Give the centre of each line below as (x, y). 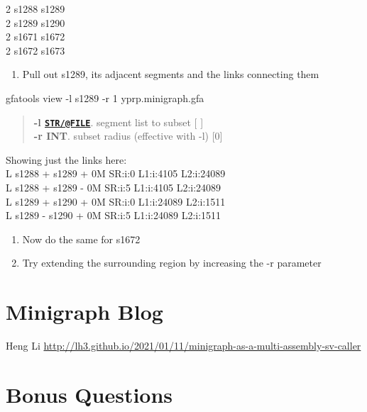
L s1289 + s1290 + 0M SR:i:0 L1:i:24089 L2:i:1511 (116, 201)
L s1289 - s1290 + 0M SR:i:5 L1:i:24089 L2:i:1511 (114, 215)
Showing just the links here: (66, 159)
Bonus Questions (89, 394)
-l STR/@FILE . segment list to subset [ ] (119, 122)
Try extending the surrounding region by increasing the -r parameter (172, 263)
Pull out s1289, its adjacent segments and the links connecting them (171, 74)
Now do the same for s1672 (81, 239)
